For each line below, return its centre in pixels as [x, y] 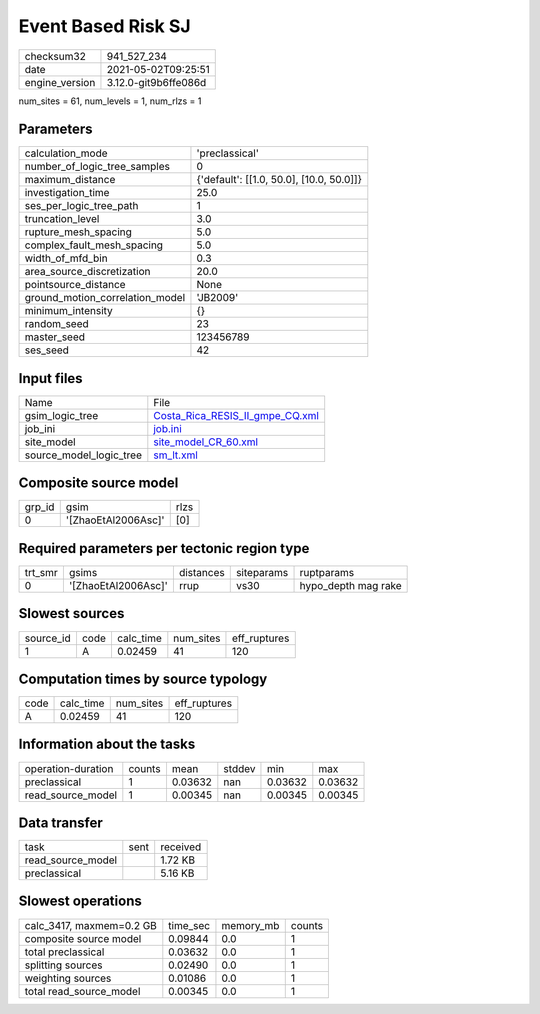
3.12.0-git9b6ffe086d [156, 82]
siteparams [262, 572]
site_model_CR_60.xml [206, 442]
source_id [47, 638]
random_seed [56, 324]
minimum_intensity [69, 311]
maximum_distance [70, 180]
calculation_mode [66, 153]
